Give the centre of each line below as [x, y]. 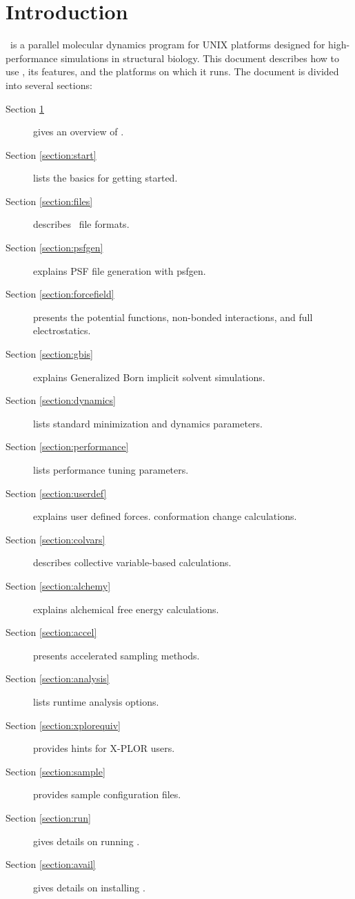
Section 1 [25, 108]
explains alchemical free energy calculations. [126, 609]
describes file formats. [81, 224]
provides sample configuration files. [107, 794]
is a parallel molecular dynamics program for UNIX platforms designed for [168, 45]
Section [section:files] [49, 201]
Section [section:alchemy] [58, 585]
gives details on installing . [89, 887]
